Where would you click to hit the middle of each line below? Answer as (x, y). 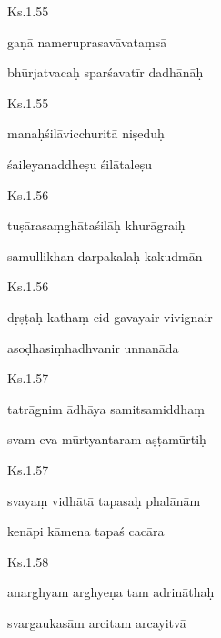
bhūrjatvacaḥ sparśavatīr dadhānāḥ (105, 72)
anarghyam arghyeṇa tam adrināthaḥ (111, 592)
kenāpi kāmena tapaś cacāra (86, 531)
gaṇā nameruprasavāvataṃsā (87, 41)
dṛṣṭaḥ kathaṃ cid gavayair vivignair (110, 316)
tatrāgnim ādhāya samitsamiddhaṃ (106, 408)
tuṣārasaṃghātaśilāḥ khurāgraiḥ (96, 225)
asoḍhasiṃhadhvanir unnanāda (93, 347)
